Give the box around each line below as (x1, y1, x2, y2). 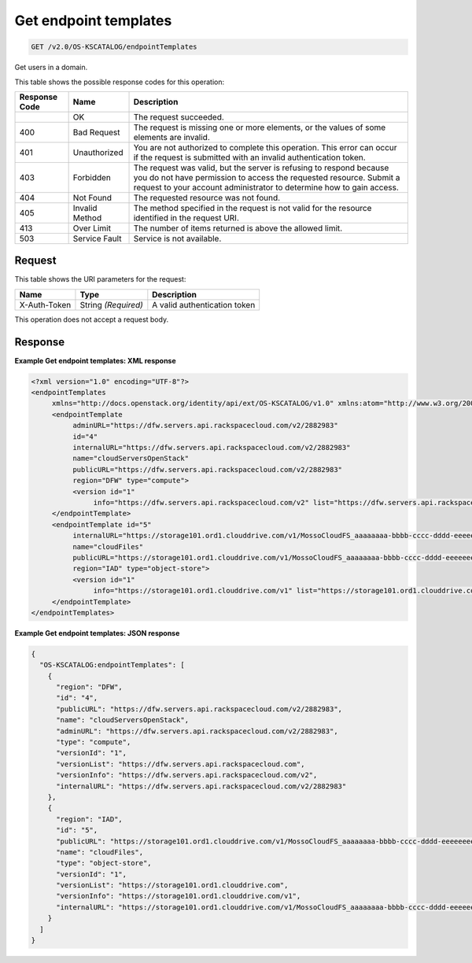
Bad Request (72, 127, 120, 138)
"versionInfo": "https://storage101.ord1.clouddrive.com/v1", (56, 891, 301, 901)
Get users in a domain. (14, 63, 88, 72)
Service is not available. (133, 233, 222, 244)
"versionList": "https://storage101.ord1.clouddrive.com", (56, 881, 289, 890)
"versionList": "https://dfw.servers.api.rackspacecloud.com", (56, 759, 305, 769)
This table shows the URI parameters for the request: (14, 275, 186, 284)
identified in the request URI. (133, 212, 239, 223)
